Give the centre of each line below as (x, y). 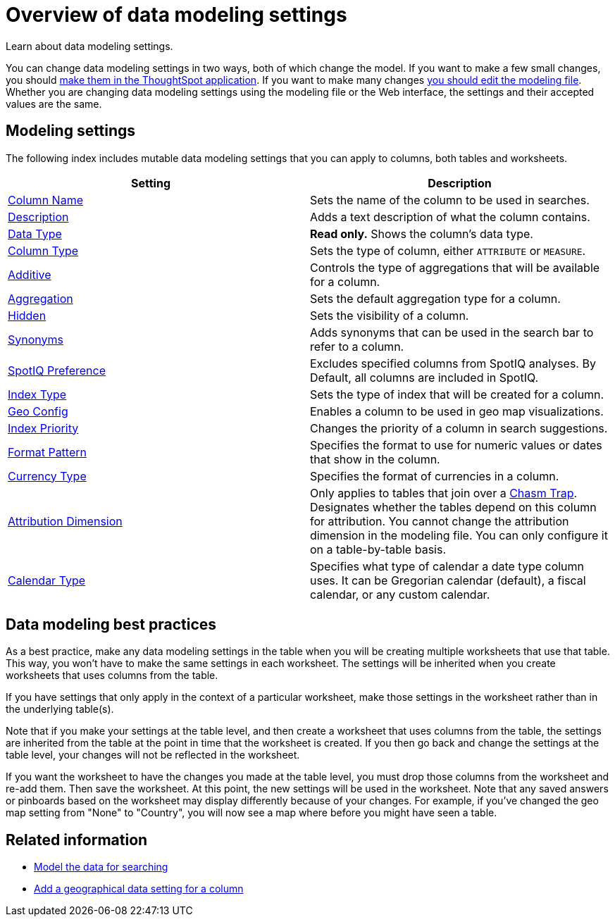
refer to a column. (357, 346)
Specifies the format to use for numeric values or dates (456, 445)
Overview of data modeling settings (176, 15)
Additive (30, 274)
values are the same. (54, 104)
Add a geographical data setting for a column (139, 889)
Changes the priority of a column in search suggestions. (459, 428)
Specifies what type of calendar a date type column (447, 566)
